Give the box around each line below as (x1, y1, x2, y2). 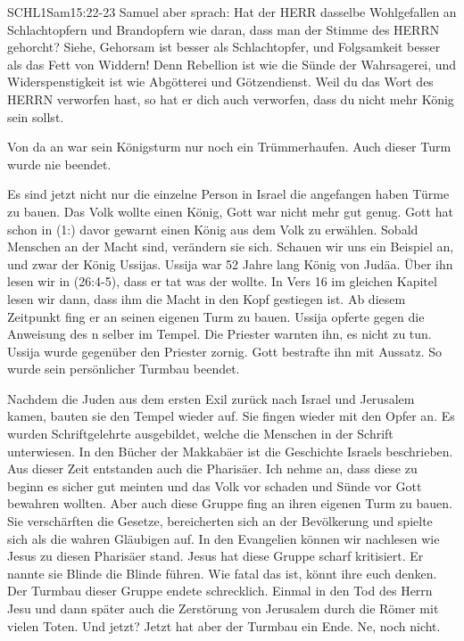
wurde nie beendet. (7, 154, 112, 173)
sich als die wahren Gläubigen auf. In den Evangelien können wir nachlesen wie (7, 529, 440, 547)
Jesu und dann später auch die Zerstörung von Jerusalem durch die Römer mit (7, 599, 439, 617)
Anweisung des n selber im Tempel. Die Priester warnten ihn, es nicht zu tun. (7, 325, 432, 343)
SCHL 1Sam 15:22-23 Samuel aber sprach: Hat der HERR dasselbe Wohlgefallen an (7, 3, 457, 21)
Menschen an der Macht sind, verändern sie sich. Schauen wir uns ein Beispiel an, (7, 237, 454, 256)
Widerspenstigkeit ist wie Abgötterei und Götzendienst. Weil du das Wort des (7, 72, 434, 91)
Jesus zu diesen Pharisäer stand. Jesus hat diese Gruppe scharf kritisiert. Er (7, 546, 424, 565)
